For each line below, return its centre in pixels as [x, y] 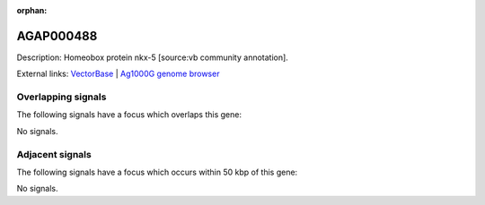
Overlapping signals [62, 97]
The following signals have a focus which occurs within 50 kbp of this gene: [157, 172]
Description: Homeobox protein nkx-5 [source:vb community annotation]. [153, 57]
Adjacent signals [54, 154]
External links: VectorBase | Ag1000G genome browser [118, 74]
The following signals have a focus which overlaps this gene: [129, 115]
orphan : [32, 10]
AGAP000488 [57, 36]
